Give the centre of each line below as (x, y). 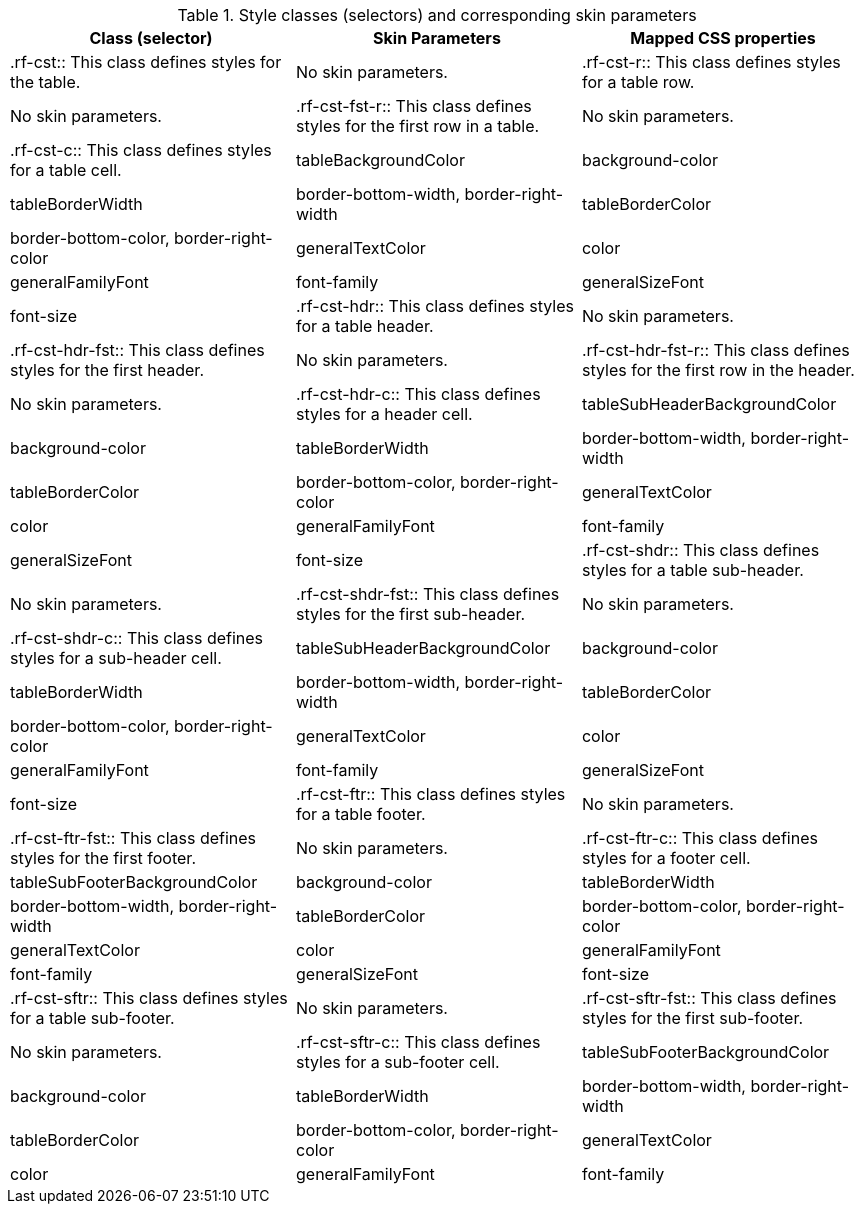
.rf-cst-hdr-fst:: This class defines (137, 350)
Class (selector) (151, 38)
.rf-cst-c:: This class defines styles (141, 150)
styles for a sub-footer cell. (397, 1062)
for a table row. (638, 82)
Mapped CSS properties (723, 38)
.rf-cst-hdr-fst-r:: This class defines (715, 350)
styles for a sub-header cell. (116, 658)
